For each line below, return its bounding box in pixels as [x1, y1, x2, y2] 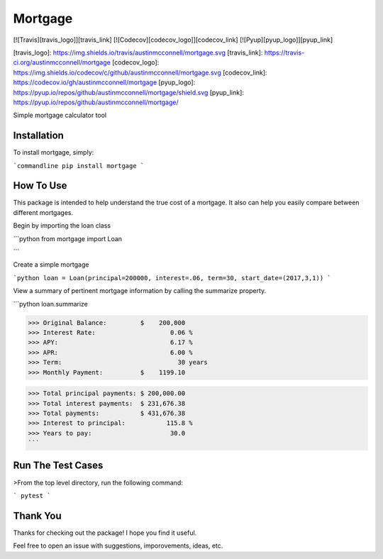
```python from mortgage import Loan [13, 234, 123, 243]
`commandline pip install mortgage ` [13, 162, 145, 170]
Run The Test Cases [13, 460, 104, 472]
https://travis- [264, 48, 305, 57]
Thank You [13, 509, 62, 521]
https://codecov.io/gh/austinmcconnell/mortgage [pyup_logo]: [13, 78, 196, 87]
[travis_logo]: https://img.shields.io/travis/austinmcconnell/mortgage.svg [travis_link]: [13, 48, 263, 57]
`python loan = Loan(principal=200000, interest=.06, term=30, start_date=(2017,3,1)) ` [13, 274, 331, 282]
